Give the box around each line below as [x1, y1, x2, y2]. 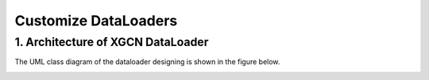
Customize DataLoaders [14, 12, 178, 29]
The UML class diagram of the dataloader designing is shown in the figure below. [14, 57, 280, 67]
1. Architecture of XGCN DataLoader [14, 35, 209, 49]
